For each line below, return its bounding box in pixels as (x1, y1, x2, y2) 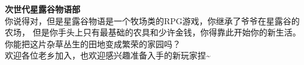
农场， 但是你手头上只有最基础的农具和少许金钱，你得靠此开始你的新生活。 (5, 26, 301, 38)
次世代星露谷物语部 (5, 3, 80, 15)
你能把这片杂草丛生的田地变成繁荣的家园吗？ (5, 37, 181, 50)
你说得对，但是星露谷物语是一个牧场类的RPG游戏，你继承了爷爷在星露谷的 (5, 14, 300, 27)
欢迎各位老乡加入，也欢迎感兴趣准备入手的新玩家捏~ (5, 49, 211, 61)
